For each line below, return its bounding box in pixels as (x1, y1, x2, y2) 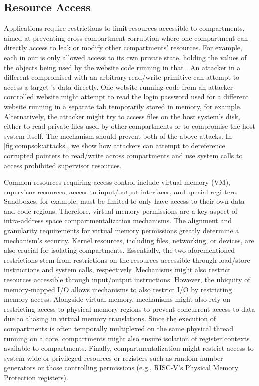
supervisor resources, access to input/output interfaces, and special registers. (4, 186, 238, 196)
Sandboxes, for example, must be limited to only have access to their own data (4, 196, 245, 206)
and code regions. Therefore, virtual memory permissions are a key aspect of (4, 205, 238, 216)
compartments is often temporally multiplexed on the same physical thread (4, 323, 234, 334)
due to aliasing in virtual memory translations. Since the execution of (4, 313, 216, 324)
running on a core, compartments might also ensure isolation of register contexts (4, 333, 250, 343)
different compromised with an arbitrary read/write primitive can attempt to (4, 72, 240, 82)
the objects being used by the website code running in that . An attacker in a (4, 62, 241, 72)
